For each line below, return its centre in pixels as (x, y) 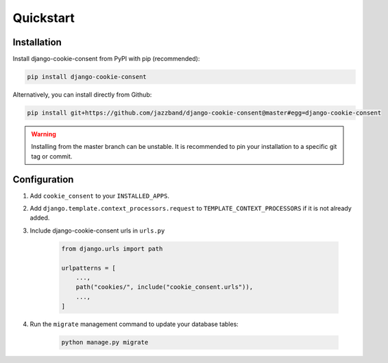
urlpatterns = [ (89, 268)
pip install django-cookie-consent (87, 77)
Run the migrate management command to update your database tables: (134, 324)
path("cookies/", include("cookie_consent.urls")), (165, 287)
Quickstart (44, 18)
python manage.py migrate (105, 342)
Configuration (43, 179)
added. (40, 218)
